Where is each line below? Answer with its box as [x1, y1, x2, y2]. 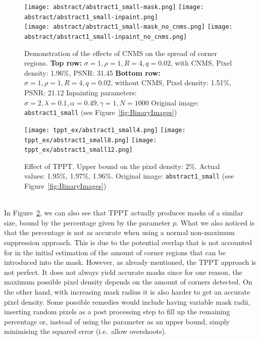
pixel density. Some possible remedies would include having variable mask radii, [4, 296, 250, 307]
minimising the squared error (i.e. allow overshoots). [4, 326, 167, 336]
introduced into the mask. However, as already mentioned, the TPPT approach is [4, 257, 256, 267]
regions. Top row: [24, 58, 82, 68]
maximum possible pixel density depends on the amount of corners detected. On [4, 276, 252, 287]
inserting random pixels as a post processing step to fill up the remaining [4, 306, 230, 317]
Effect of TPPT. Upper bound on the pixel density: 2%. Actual [24, 160, 220, 171]
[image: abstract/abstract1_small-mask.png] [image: [24, 4, 204, 11]
